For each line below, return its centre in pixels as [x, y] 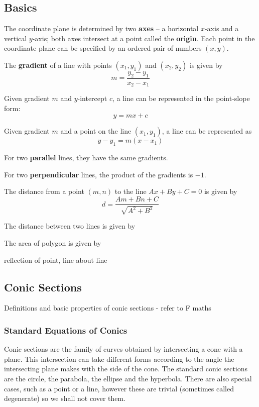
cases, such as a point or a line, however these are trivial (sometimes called [119, 388]
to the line [131, 191]
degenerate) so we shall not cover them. [65, 398]
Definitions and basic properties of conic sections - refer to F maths [108, 308]
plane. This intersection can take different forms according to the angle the [119, 359]
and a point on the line [96, 131]
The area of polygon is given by [53, 243]
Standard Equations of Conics [66, 330]
